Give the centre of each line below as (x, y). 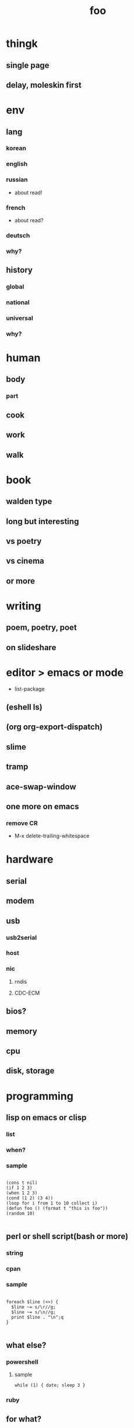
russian (17, 180)
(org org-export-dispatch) (54, 727)
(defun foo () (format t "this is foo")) (57, 1209)
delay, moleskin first (44, 85)
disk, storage (30, 1071)
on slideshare (31, 647)
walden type (29, 501)
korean (16, 149)
